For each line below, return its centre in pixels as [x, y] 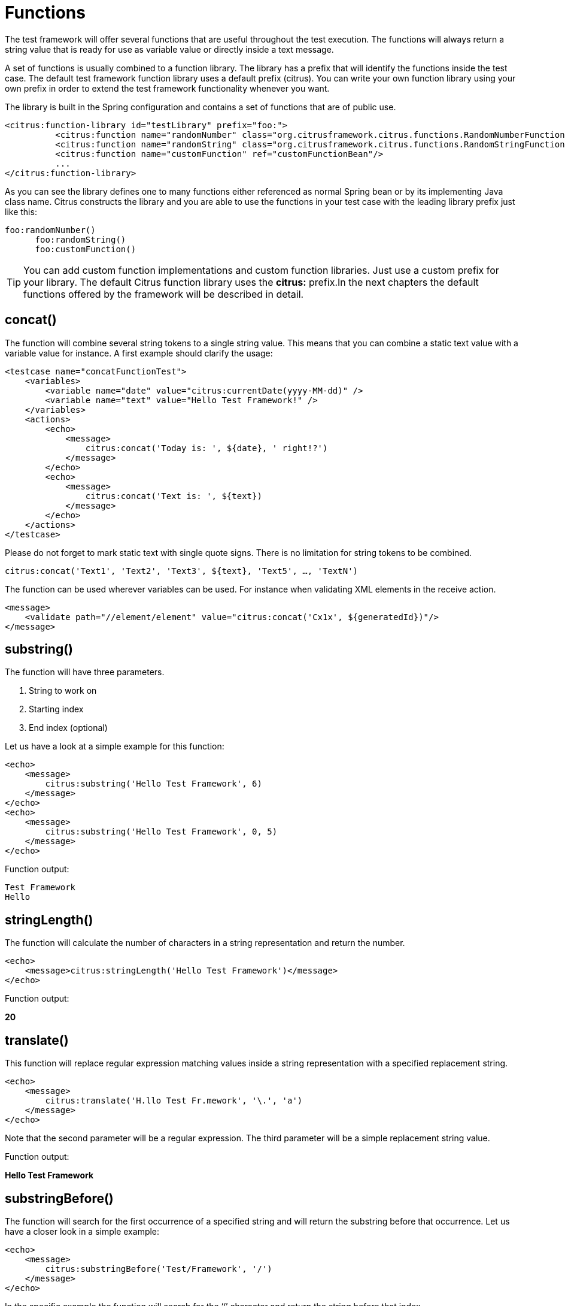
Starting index [56, 709]
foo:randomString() [81, 239]
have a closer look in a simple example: [82, 1231]
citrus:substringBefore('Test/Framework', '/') [159, 1269]
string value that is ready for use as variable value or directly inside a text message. [169, 49]
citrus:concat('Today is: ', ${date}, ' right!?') [206, 448]
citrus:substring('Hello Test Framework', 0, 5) [161, 832]
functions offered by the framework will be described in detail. [164, 294]
